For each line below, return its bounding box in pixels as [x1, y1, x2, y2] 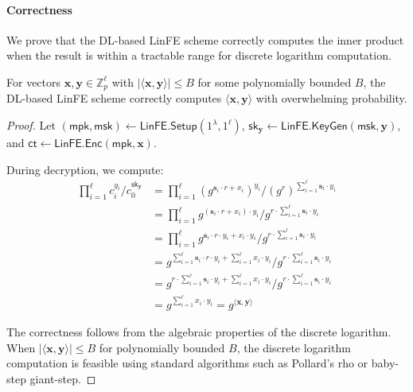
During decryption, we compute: [6, 161, 164, 177]
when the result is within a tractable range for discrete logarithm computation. [6, 47, 392, 64]
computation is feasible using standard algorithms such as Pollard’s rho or [6, 355, 368, 371]
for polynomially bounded [99, 339, 225, 355]
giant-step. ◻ [29, 370, 96, 386]
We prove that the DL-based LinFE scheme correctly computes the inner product [6, 31, 404, 48]
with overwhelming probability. [255, 90, 407, 107]
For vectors [6, 73, 61, 90]
